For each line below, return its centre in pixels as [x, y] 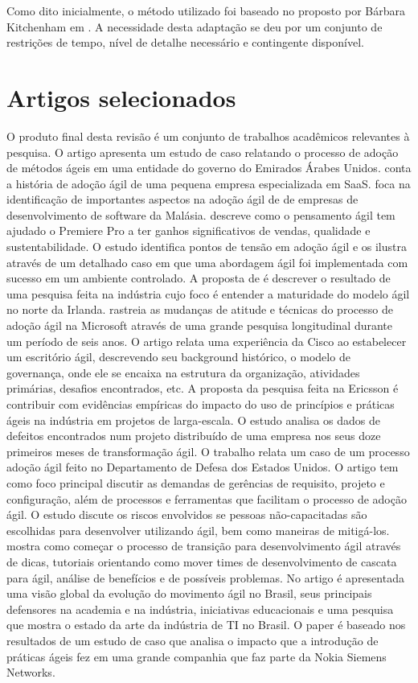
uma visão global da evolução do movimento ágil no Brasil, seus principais [189, 593]
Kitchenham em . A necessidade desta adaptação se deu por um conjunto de [195, 26]
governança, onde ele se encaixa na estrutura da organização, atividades [183, 372]
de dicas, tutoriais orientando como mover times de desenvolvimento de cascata [202, 561]
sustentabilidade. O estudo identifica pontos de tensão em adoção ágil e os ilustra [207, 247]
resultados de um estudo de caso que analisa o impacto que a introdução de [193, 640]
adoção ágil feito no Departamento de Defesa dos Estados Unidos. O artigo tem [203, 467]
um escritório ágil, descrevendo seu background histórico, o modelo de [178, 357]
